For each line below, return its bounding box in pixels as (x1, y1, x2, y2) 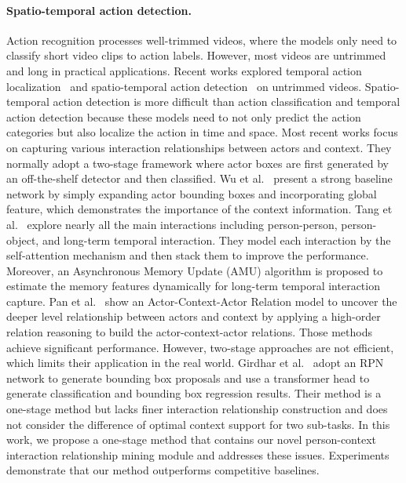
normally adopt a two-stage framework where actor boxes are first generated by (6, 154, 390, 171)
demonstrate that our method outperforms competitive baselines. (6, 462, 320, 478)
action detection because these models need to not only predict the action (6, 108, 361, 125)
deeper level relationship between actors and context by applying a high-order (6, 308, 381, 325)
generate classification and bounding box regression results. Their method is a (6, 385, 382, 401)
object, (6, 231, 39, 248)
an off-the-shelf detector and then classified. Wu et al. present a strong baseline (6, 170, 393, 187)
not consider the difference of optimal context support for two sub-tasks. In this (6, 416, 390, 432)
